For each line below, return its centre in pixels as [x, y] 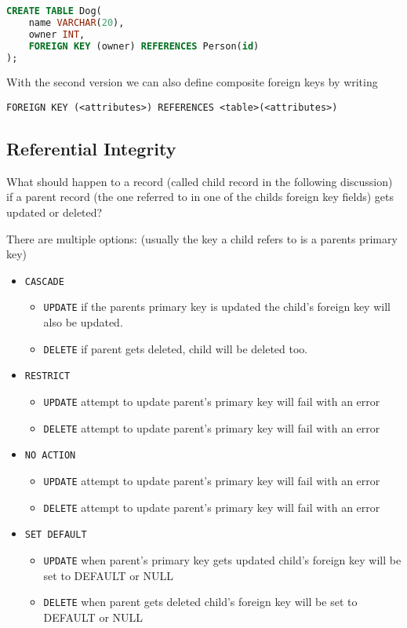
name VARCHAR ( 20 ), [76, 22]
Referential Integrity [91, 149]
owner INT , [57, 34]
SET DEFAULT [56, 535]
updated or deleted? [55, 212]
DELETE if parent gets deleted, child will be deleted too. [176, 348]
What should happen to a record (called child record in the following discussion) [200, 181]
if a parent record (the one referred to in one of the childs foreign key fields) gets [200, 197]
